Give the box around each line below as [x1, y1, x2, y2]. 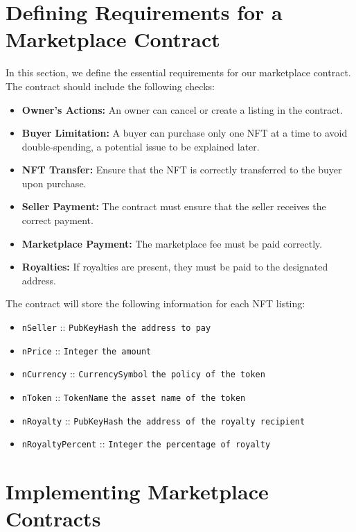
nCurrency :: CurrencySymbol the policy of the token [21, 366, 265, 381]
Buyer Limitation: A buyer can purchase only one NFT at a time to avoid [21, 126, 348, 140]
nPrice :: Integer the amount [21, 343, 152, 357]
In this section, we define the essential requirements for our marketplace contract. [6, 65, 351, 80]
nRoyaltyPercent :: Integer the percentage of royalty [21, 436, 271, 451]
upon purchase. [21, 175, 87, 190]
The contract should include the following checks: [6, 78, 215, 93]
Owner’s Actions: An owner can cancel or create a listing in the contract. [21, 102, 343, 117]
